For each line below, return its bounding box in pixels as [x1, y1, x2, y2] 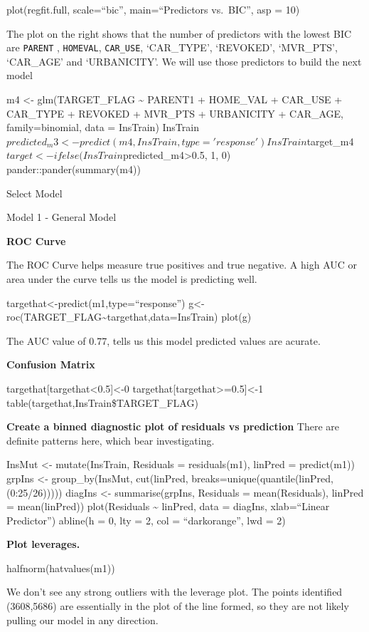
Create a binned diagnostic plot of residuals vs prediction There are [6, 419, 339, 434]
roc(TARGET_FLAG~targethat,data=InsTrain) [6, 309, 218, 324]
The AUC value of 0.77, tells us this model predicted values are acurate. [6, 333, 321, 348]
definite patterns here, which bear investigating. [6, 432, 215, 447]
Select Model [6, 185, 63, 200]
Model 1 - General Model [6, 209, 117, 224]
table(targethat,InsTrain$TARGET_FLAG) [6, 395, 198, 410]
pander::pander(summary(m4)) [6, 162, 141, 176]
